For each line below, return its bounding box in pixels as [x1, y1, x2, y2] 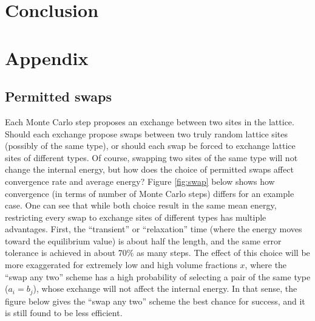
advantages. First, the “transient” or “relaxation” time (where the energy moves [5, 223, 302, 235]
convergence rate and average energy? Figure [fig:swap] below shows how [5, 174, 275, 187]
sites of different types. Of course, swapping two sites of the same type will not [5, 151, 298, 164]
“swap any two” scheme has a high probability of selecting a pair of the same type [5, 270, 311, 283]
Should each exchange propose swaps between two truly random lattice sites [5, 127, 288, 140]
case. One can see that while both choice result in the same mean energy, [5, 199, 277, 212]
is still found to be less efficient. [5, 306, 123, 319]
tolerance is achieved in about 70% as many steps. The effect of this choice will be [5, 246, 310, 259]
